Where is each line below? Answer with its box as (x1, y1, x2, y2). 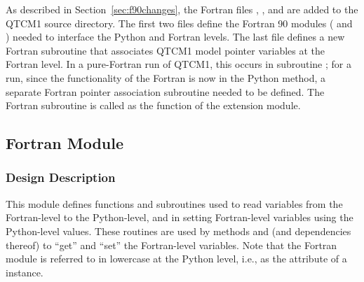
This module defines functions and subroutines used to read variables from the (6, 196, 343, 211)
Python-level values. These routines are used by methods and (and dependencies (6, 223, 351, 238)
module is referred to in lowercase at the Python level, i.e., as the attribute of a (6, 251, 347, 266)
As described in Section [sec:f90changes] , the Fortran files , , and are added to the (6, 2, 358, 16)
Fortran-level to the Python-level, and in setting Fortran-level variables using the (6, 210, 353, 225)
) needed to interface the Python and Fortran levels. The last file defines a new (6, 29, 345, 44)
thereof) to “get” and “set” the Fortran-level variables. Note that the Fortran (6, 237, 337, 252)
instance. (6, 265, 43, 279)
